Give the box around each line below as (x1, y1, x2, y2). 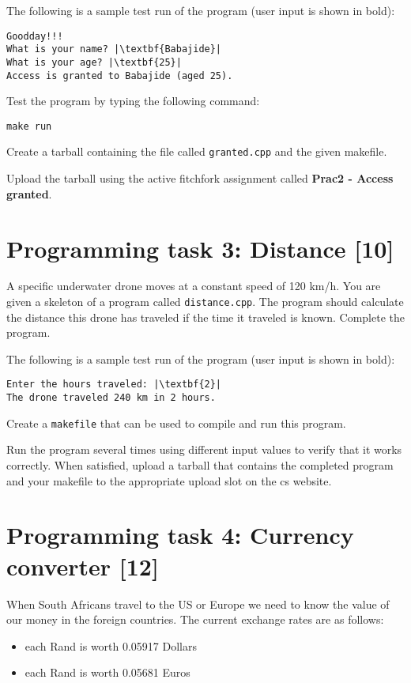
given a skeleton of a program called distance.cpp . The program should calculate (6, 293, 404, 310)
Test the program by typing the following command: (6, 92, 260, 109)
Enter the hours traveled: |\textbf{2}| (6, 379, 222, 391)
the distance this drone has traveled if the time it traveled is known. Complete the (6, 308, 405, 325)
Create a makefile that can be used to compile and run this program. (6, 414, 346, 431)
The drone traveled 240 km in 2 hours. (6, 392, 216, 404)
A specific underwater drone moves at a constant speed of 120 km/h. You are (6, 277, 381, 294)
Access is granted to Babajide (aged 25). (6, 70, 233, 81)
